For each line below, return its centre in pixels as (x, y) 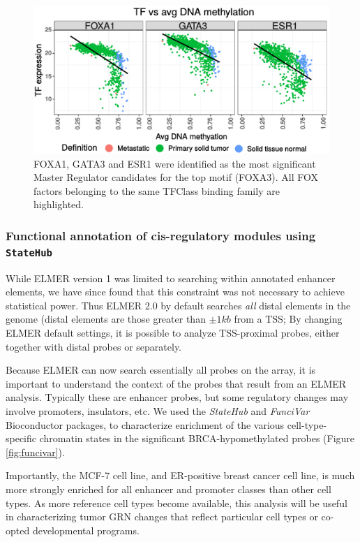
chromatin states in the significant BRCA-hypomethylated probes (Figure (197, 438)
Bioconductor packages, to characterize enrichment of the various (145, 424)
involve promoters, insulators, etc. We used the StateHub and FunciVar (158, 411)
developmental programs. (86, 530)
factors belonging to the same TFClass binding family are (157, 190)
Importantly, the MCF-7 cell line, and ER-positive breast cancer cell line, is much (180, 475)
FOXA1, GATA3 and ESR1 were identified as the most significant (175, 163)
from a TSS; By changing (288, 319)
